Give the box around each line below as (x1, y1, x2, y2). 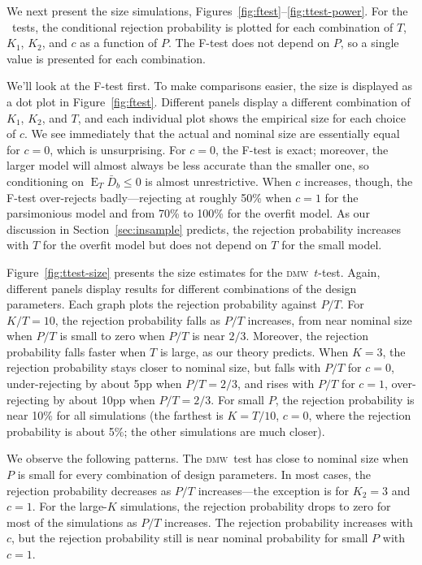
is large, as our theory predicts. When (159, 343, 349, 360)
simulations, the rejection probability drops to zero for (120, 498, 391, 515)
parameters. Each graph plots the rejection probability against (7, 295, 317, 313)
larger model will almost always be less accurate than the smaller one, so (7, 157, 369, 174)
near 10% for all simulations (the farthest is (7, 407, 224, 424)
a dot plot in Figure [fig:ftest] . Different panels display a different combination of (7, 93, 411, 110)
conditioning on (7, 172, 84, 189)
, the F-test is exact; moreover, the (215, 140, 389, 157)
